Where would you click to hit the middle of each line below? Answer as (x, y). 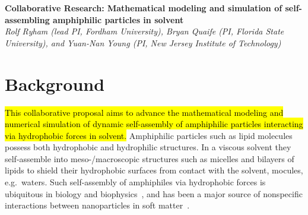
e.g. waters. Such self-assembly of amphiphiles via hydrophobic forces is (135, 182)
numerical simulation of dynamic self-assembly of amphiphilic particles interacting (154, 124)
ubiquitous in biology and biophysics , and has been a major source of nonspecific (154, 193)
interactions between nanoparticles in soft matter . (97, 205)
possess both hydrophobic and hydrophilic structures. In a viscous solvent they (148, 147)
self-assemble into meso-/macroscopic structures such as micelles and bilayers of (150, 158)
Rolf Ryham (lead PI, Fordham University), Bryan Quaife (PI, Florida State (145, 31)
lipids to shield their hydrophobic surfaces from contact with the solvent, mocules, (154, 170)
